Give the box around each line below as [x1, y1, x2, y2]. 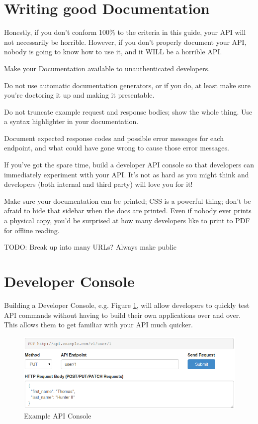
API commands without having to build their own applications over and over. [4, 309, 241, 320]
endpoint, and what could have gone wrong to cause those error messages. [4, 142, 229, 153]
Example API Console [24, 410, 91, 421]
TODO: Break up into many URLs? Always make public [4, 242, 177, 252]
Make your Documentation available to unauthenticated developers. [4, 63, 210, 73]
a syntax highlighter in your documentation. [4, 116, 139, 127]
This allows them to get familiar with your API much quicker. [4, 319, 193, 330]
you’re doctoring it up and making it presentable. [4, 90, 155, 100]
